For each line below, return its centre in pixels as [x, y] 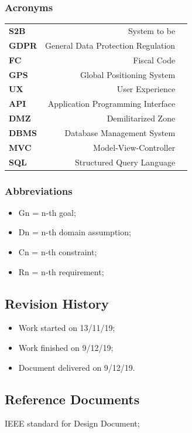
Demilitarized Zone [141, 118]
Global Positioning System [128, 74]
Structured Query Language [125, 162]
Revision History [57, 303]
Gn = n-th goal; [47, 212]
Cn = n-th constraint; [58, 252]
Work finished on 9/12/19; [66, 348]
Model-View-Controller [134, 147]
